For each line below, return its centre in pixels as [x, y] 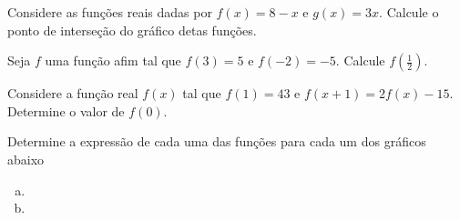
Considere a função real [73, 93]
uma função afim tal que [113, 60]
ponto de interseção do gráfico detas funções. [132, 30]
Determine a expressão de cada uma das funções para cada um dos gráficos [217, 141]
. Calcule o [409, 12]
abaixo [26, 159]
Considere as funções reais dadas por [110, 12]
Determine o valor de [66, 110]
